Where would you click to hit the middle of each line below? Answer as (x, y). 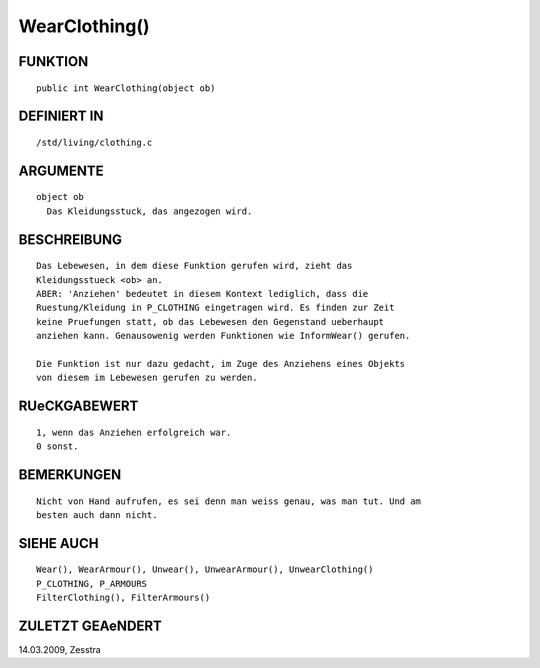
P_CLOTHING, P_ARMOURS (92, 583)
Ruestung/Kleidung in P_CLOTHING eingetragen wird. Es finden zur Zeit (215, 308)
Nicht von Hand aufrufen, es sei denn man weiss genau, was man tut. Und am (229, 501)
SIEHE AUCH (58, 543)
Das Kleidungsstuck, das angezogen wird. (149, 211)
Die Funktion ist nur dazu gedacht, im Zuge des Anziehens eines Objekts (221, 363)
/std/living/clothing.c (94, 142)
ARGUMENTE (61, 170)
